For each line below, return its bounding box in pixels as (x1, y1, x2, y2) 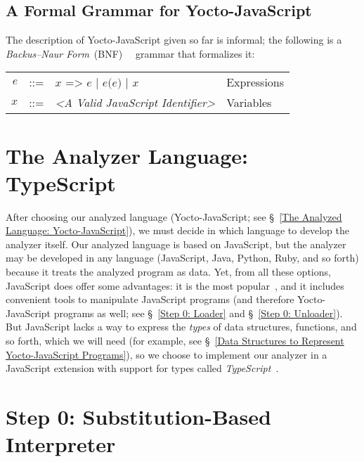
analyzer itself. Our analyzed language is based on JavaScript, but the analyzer (6, 236, 346, 251)
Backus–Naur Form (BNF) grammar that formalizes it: (6, 46, 255, 60)
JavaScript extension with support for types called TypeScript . (6, 361, 279, 376)
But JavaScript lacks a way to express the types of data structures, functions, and (6, 319, 357, 334)
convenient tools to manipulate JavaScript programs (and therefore (6, 292, 294, 307)
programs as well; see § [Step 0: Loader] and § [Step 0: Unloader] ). (53, 305, 343, 320)
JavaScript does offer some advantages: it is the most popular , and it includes (6, 278, 344, 293)
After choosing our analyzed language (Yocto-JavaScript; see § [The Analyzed (6, 209, 342, 224)
